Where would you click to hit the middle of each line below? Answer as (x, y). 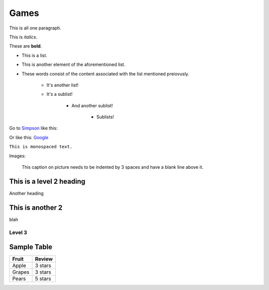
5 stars (43, 279)
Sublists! (105, 117)
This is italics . (23, 37)
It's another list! (63, 85)
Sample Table (31, 247)
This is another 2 (36, 207)
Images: (17, 156)
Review (44, 259)
